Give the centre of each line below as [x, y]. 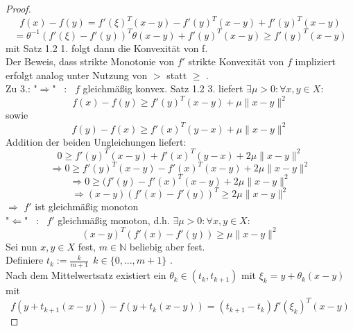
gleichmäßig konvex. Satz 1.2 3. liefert [163, 88]
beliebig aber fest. [167, 246]
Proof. [18, 8]
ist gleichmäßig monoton [87, 206]
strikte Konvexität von [236, 61]
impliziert [315, 61]
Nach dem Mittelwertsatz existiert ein [86, 275]
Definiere [25, 260]
